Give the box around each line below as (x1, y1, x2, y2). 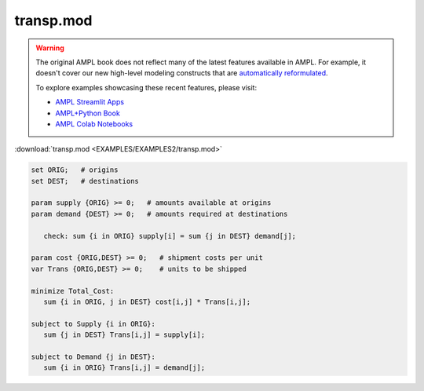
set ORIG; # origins (31, 166, 119, 174)
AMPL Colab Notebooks (55, 119, 133, 129)
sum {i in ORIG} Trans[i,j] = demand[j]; (43, 364, 206, 372)
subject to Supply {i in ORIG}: (31, 319, 156, 328)
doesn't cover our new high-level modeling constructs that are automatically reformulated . (35, 68, 329, 78)
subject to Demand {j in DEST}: (31, 352, 156, 361)
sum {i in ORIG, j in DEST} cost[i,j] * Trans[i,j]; (43, 297, 251, 306)
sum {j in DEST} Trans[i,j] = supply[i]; (43, 331, 206, 339)
